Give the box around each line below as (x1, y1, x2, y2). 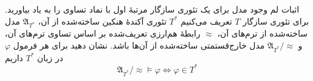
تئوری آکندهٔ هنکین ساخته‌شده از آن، (38, 14, 167, 27)
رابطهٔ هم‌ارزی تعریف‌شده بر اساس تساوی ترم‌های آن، (5, 27, 200, 40)
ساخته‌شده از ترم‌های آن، (217, 27, 308, 40)
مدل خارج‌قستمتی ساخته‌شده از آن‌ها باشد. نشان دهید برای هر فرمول (13, 38, 265, 51)
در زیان (37, 51, 64, 64)
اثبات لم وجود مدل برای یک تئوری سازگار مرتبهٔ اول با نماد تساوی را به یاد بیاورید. (5, 3, 300, 15)
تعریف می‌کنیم (180, 14, 232, 27)
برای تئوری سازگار (242, 14, 309, 27)
